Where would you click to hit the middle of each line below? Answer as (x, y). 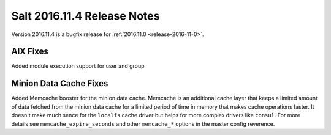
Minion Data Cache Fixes (60, 83)
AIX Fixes (30, 52)
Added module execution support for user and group (78, 66)
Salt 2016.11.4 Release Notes (86, 16)
